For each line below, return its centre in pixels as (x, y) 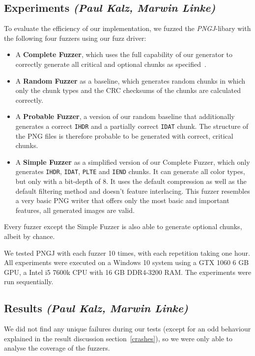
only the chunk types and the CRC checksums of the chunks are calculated (128, 90)
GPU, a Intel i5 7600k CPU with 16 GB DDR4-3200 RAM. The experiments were (128, 272)
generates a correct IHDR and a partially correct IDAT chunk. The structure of (132, 126)
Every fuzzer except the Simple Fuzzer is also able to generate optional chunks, (123, 226)
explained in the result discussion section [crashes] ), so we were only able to (118, 338)
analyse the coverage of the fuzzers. (57, 348)
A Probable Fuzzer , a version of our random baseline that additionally (125, 116)
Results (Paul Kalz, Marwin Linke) (96, 308)
